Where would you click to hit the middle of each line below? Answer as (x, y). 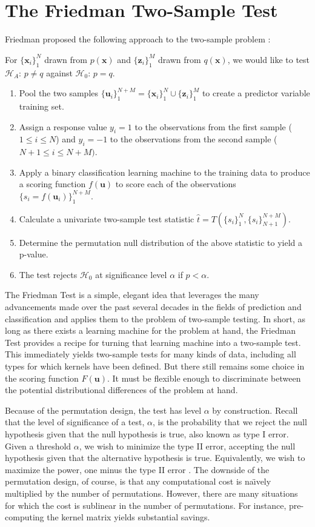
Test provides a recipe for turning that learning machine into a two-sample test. (153, 342)
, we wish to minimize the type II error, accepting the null (187, 446)
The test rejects (48, 274)
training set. (41, 106)
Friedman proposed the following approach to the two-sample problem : (138, 39)
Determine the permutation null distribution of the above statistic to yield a (161, 242)
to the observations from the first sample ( (213, 126)
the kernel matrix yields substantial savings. (128, 517)
